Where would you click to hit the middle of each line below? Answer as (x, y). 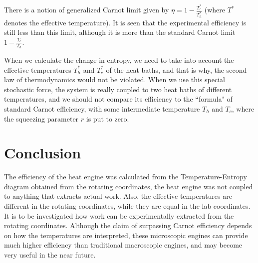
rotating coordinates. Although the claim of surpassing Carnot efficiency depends (128, 225)
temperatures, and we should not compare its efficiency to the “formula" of (118, 99)
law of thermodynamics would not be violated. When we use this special (115, 79)
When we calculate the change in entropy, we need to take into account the (119, 60)
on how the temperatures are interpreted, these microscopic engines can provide (126, 235)
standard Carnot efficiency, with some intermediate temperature (102, 108)
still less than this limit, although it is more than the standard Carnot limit (120, 32)
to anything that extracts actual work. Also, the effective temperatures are (118, 196)
